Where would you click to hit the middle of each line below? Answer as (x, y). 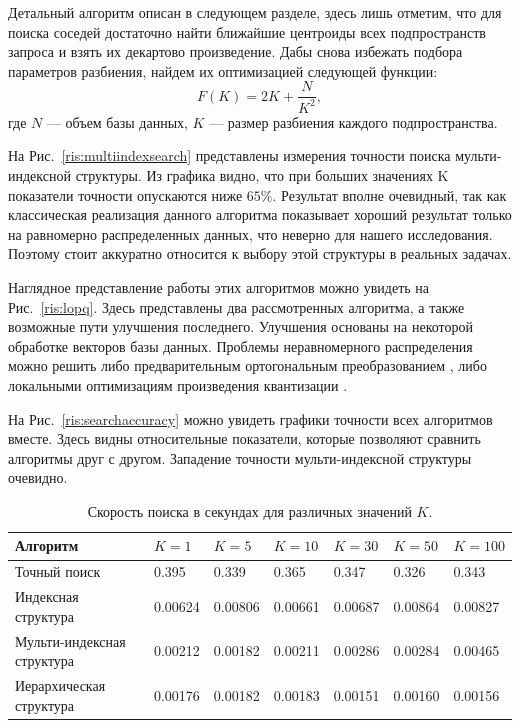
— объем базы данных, (117, 121)
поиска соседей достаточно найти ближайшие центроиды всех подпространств (247, 31)
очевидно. (38, 477)
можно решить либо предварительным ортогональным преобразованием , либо (247, 365)
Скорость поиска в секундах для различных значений (249, 510)
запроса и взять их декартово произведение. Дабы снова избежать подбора (235, 51)
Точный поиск (58, 571)
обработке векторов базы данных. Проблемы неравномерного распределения (240, 345)
